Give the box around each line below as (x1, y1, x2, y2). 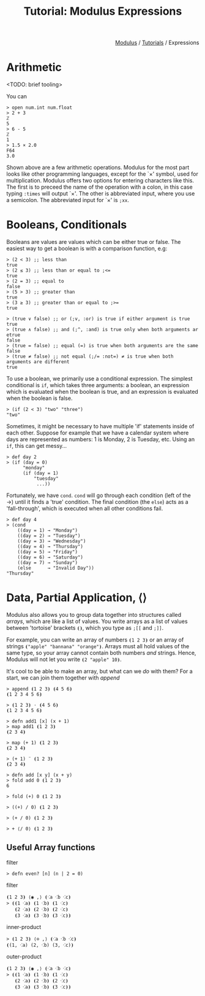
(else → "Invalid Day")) (17, 565, 95, 571)
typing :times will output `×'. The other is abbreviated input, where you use (6, 190, 195, 197)
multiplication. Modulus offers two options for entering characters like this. (6, 177, 195, 184)
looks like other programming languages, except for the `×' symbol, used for (6, 170, 199, 178)
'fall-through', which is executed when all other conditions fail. (6, 505, 163, 512)
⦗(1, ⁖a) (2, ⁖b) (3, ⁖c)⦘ (6, 942, 74, 948)
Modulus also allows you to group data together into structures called (6, 611, 182, 618)
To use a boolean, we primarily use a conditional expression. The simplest (6, 375, 193, 382)
